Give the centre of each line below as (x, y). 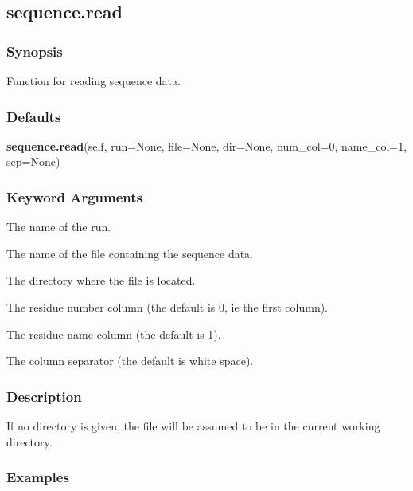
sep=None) (33, 161)
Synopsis (35, 51)
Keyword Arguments (75, 196)
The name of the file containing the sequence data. (130, 253)
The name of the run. (59, 227)
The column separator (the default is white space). (130, 361)
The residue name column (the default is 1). (114, 334)
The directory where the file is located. (101, 280)
